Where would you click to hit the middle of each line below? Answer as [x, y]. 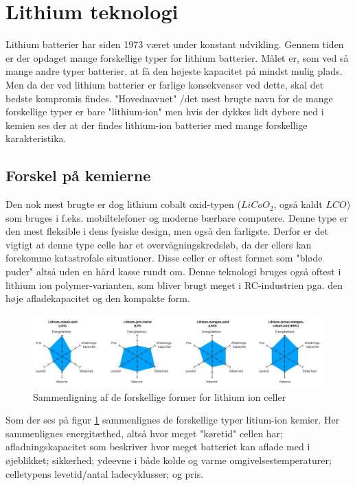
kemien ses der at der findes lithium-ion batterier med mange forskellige [157, 125]
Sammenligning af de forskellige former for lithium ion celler [160, 396]
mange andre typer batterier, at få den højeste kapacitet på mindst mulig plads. [174, 71]
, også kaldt [298, 204]
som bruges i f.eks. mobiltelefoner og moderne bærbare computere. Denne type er [177, 217]
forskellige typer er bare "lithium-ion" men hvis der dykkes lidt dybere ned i [165, 112]
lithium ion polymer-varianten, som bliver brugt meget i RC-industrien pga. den [174, 285]
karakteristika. [36, 138]
